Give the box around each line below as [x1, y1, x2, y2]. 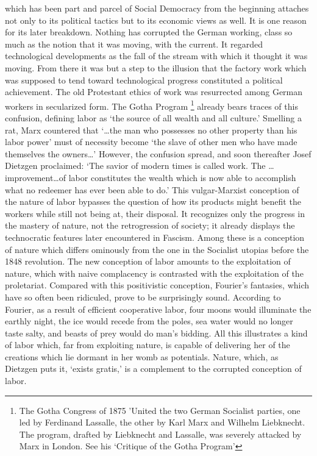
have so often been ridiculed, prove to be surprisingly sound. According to [5, 290, 281, 303]
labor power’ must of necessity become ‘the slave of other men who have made [5, 135, 297, 148]
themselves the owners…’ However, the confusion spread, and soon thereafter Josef [5, 147, 312, 160]
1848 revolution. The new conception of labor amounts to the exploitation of [5, 255, 291, 268]
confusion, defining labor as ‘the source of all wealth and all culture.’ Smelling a [5, 112, 302, 124]
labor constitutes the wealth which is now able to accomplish [68, 171, 296, 183]
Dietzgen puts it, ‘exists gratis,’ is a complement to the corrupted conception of [5, 362, 302, 375]
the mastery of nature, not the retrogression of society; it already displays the [5, 219, 295, 232]
